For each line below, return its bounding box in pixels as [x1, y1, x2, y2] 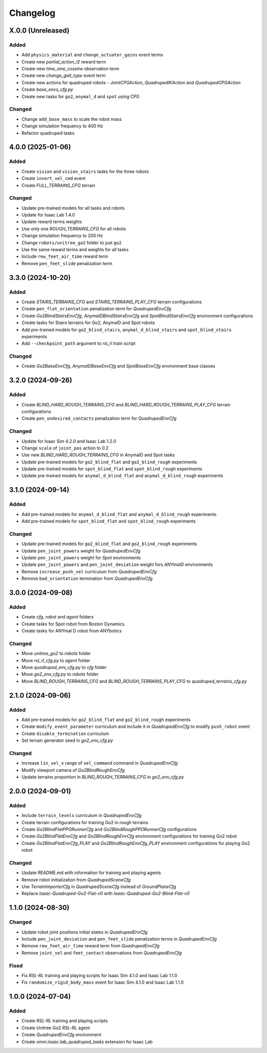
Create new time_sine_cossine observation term [21, 66, 120, 72]
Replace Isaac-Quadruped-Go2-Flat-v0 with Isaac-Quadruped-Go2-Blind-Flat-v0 [21, 890, 190, 896]
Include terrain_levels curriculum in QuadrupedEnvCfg [21, 813, 142, 819]
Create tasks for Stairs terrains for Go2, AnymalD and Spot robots [21, 320, 155, 326]
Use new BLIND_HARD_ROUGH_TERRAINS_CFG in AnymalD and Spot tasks [21, 452, 175, 458]
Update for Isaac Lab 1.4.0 [21, 212, 75, 218]
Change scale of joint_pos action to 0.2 [21, 445, 109, 451]
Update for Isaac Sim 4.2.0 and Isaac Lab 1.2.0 [21, 438, 116, 444]
